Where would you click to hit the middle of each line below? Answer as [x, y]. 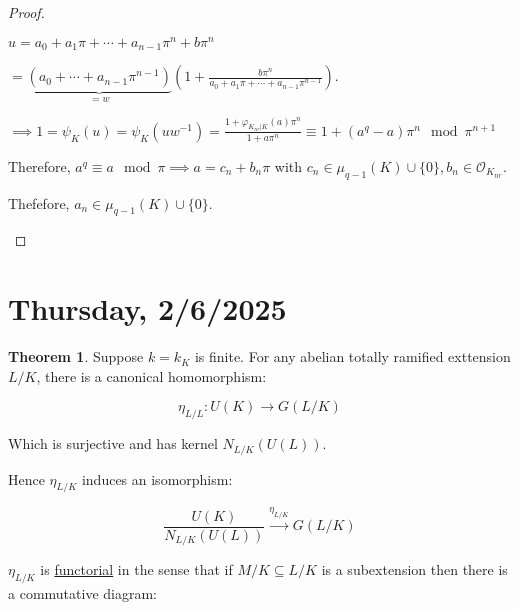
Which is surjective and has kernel [113, 443]
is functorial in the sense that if [136, 569]
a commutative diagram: [82, 592]
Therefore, [39, 165]
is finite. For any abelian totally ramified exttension [352, 356]
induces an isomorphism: [157, 478]
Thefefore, [39, 202]
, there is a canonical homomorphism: [151, 375]
